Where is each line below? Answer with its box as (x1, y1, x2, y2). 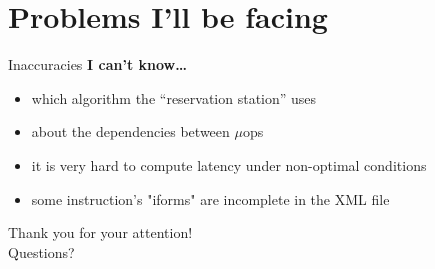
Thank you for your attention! (8, 222, 193, 243)
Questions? (8, 241, 75, 262)
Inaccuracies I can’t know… (8, 54, 187, 75)
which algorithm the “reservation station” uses (31, 87, 317, 108)
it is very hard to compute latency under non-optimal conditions (31, 154, 427, 175)
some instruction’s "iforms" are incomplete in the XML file (31, 188, 390, 209)
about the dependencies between (31, 121, 230, 142)
